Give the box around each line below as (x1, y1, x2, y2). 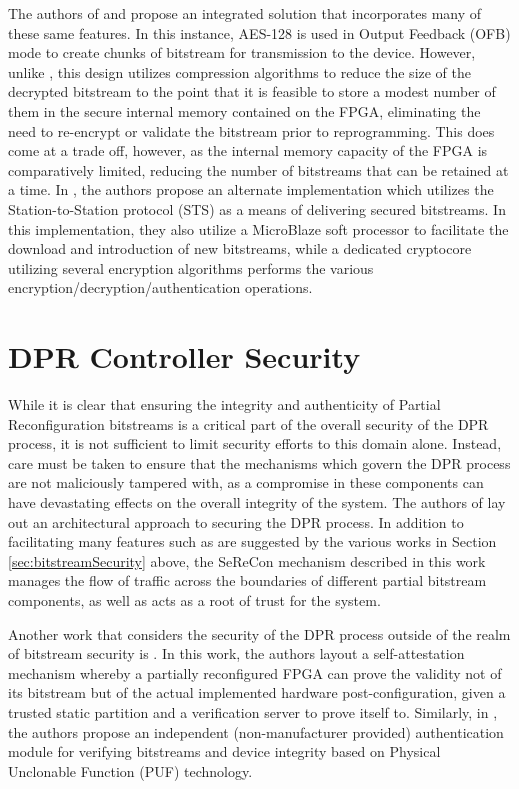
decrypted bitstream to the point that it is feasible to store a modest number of (8, 81, 496, 102)
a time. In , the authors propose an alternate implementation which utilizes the (8, 179, 494, 200)
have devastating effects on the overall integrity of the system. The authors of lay (8, 492, 506, 512)
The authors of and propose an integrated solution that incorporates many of (8, 3, 482, 23)
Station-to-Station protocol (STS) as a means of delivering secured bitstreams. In (8, 198, 506, 219)
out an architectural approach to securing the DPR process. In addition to (8, 511, 464, 532)
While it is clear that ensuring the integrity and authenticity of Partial (8, 394, 441, 415)
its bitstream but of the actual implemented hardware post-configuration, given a (8, 682, 506, 703)
